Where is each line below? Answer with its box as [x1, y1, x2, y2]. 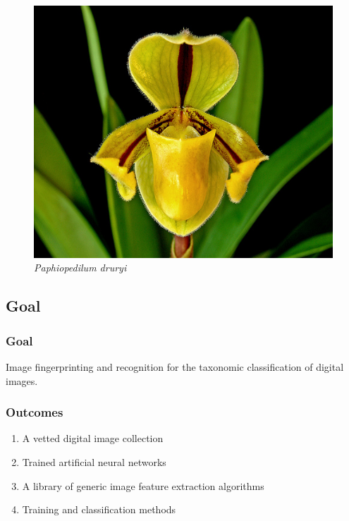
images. [6, 373, 38, 388]
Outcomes [6, 403, 63, 421]
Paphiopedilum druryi [34, 260, 127, 275]
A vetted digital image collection [22, 431, 164, 446]
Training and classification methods [22, 502, 176, 517]
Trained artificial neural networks [22, 455, 166, 470]
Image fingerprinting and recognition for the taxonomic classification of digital [6, 360, 344, 374]
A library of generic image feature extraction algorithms [22, 478, 264, 493]
